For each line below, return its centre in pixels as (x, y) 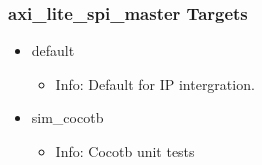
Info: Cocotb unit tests (125, 151)
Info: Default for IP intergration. (155, 83)
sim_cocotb (67, 117)
